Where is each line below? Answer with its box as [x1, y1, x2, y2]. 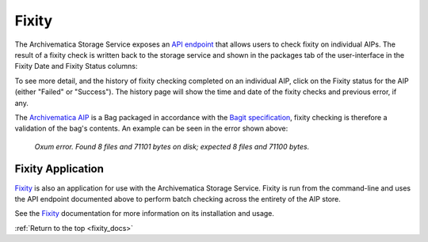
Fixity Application [14, 162, 105, 176]
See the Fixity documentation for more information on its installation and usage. [14, 209, 275, 218]
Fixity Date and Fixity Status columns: [14, 62, 138, 71]
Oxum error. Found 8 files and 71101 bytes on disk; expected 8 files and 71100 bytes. [34, 142, 310, 151]
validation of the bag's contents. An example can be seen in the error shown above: [14, 123, 289, 134]
